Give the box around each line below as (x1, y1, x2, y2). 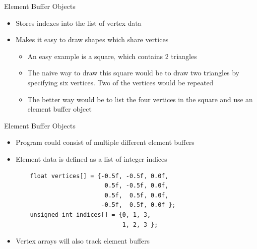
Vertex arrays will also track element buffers (15, 236, 150, 246)
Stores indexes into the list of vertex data (15, 17, 141, 28)
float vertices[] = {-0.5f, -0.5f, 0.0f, (30, 172, 169, 180)
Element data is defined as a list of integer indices (15, 153, 167, 164)
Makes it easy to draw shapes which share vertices (15, 34, 169, 45)
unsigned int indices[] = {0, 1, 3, (30, 211, 151, 218)
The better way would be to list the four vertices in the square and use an (27, 94, 253, 104)
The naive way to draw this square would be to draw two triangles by (27, 67, 240, 78)
